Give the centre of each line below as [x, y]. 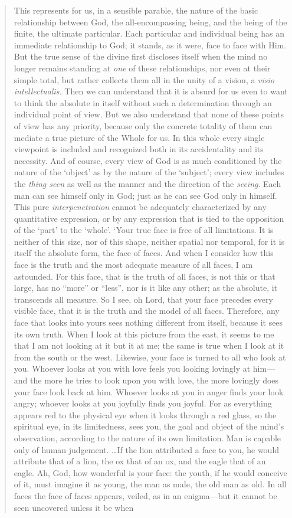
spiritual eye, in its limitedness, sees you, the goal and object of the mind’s [149, 426]
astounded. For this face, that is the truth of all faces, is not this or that [145, 276]
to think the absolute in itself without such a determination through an [143, 102]
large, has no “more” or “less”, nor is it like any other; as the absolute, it [146, 288]
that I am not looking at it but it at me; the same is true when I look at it [149, 345]
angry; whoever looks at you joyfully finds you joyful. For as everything [143, 403]
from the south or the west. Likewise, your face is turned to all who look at [150, 357]
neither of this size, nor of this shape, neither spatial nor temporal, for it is [149, 241]
